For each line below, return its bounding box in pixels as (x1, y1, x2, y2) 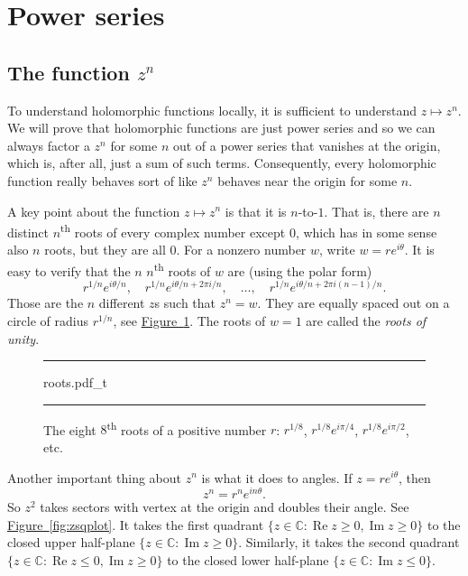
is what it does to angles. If (201, 468, 353, 487)
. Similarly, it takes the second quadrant (238, 533, 460, 552)
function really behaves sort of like (7, 171, 197, 190)
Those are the (7, 293, 84, 312)
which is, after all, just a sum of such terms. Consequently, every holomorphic (7, 153, 436, 172)
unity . (7, 329, 40, 348)
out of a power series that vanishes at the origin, (172, 135, 441, 154)
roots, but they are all (44, 240, 166, 259)
